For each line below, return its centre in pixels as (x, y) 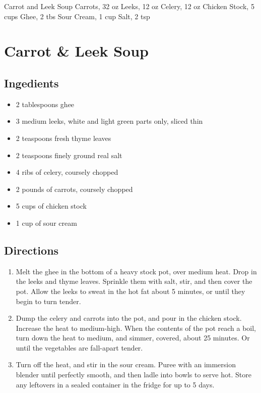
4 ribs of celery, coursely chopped (67, 172)
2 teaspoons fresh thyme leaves (63, 138)
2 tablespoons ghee (45, 104)
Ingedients (31, 83)
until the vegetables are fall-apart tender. (79, 347)
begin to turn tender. (48, 301)
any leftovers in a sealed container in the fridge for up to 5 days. (115, 384)
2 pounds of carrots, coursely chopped (74, 189)
